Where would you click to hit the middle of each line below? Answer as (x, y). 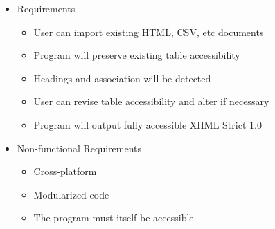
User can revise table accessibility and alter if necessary (151, 101)
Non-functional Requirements (79, 148)
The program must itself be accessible (114, 218)
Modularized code (71, 194)
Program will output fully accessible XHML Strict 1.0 (148, 124)
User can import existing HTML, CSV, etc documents (149, 31)
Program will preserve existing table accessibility (137, 55)
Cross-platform (65, 171)
